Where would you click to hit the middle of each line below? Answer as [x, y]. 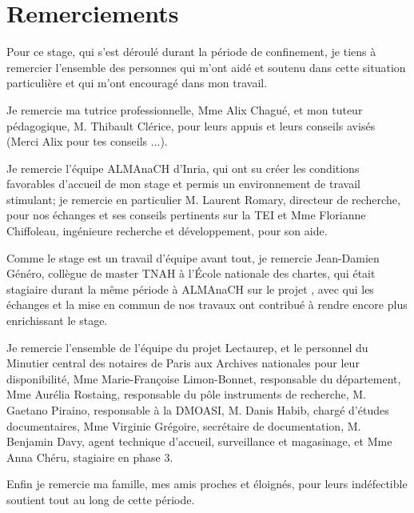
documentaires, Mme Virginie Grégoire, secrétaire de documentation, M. [184, 425]
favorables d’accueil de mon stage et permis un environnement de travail [183, 184]
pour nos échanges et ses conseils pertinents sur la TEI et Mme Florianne [186, 215]
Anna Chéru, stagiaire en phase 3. [90, 457]
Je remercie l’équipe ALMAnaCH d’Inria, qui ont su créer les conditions [183, 168]
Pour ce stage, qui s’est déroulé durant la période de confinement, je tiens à [191, 52]
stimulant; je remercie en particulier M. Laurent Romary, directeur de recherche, [203, 199]
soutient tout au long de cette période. [101, 499]
